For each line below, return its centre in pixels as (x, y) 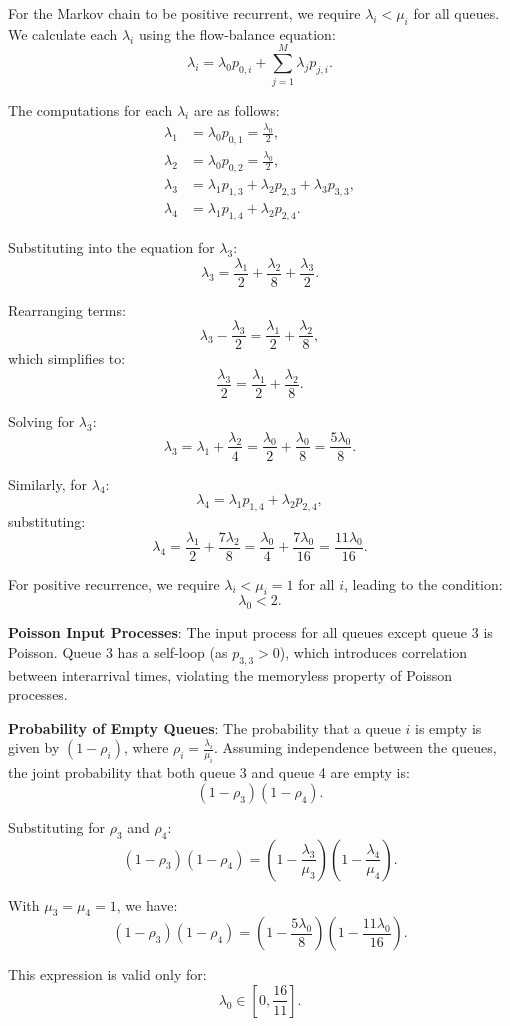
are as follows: (236, 109)
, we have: (147, 904)
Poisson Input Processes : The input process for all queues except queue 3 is (250, 632)
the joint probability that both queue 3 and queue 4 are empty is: (209, 772)
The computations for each (90, 109)
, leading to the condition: (423, 583)
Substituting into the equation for (111, 246)
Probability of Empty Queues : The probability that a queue (204, 727)
